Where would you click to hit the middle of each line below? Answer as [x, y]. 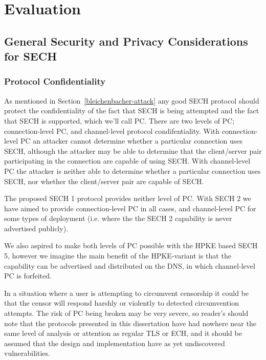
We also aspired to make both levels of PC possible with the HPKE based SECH [131, 245]
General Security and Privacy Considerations [126, 41]
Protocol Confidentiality [55, 81]
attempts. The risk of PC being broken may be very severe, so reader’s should [126, 313]
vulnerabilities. [27, 353]
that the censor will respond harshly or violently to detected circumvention [121, 303]
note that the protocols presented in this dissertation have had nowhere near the [130, 323]
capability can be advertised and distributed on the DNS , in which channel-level [130, 265]
